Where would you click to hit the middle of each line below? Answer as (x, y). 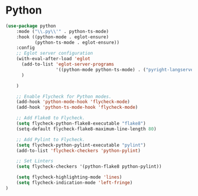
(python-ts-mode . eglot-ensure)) (77, 42)
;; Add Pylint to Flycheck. (51, 139)
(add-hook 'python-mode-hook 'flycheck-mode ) (73, 102)
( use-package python (31, 26)
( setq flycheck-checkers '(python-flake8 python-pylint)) (89, 167)
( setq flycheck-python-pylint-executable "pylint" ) (81, 145)
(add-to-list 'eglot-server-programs (68, 64)
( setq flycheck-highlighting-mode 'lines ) (69, 177)
